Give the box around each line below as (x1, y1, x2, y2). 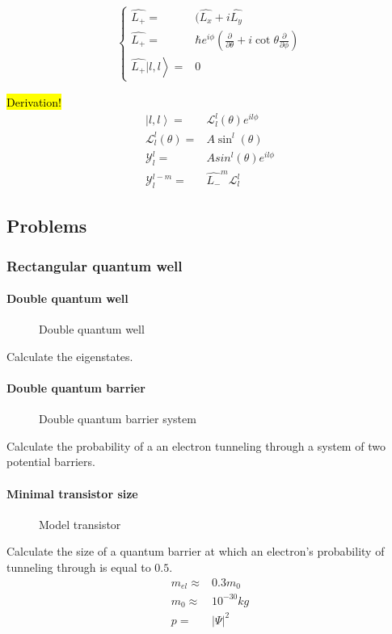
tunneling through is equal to (6, 559, 151, 575)
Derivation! (6, 94, 61, 111)
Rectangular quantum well (6, 255, 183, 275)
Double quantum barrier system (39, 410, 196, 427)
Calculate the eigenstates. (6, 347, 133, 364)
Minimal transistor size (6, 485, 138, 502)
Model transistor (39, 515, 121, 532)
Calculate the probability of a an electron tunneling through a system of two (6, 437, 386, 454)
